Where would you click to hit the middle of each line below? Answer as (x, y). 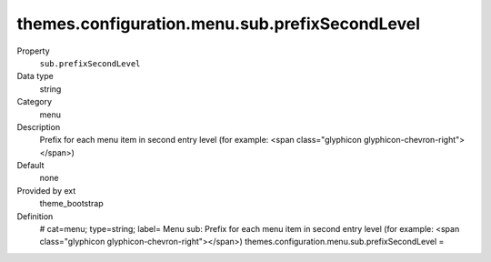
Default (30, 166)
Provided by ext (46, 190)
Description (39, 126)
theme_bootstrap (71, 204)
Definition (35, 216)
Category (35, 102)
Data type (35, 76)
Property (33, 51)
